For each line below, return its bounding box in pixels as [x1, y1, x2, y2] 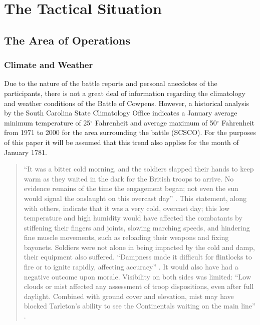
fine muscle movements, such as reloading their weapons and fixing [24, 232, 229, 242]
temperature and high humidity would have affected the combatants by [24, 212, 242, 223]
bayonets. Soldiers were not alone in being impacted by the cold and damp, [24, 241, 255, 252]
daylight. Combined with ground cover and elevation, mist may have [24, 290, 234, 301]
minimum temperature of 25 [4, 117, 91, 127]
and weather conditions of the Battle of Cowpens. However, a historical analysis [4, 97, 249, 108]
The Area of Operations [4, 32, 130, 47]
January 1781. [4, 146, 47, 157]
